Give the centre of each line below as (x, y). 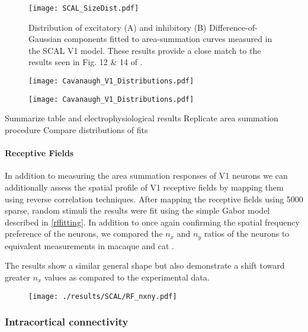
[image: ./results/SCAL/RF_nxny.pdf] (103, 296)
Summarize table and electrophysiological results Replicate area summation (142, 118)
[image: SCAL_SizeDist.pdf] (84, 8)
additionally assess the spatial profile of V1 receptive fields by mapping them (144, 187)
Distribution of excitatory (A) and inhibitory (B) (118, 27)
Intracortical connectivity (67, 322)
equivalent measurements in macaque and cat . (90, 245)
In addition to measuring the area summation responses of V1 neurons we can (146, 175)
